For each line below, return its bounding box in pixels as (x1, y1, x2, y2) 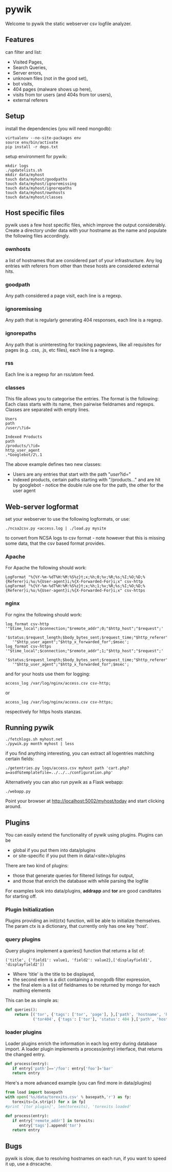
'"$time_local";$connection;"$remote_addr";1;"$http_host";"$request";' (5, 648, 164, 653)
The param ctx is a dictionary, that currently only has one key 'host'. (5, 923, 148, 929)
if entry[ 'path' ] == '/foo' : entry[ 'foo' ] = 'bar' (12, 1066, 114, 1071)
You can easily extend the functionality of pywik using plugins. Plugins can (5, 832, 163, 838)
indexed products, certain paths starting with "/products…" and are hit (12, 477, 161, 483)
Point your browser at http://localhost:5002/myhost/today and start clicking (5, 798, 165, 804)
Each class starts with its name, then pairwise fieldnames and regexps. (5, 401, 155, 408)
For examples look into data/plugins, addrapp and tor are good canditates (5, 888, 161, 894)
